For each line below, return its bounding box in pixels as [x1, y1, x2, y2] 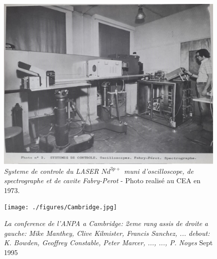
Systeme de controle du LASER [4, 165, 99, 176]
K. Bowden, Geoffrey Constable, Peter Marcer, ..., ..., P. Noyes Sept [4, 237, 213, 248]
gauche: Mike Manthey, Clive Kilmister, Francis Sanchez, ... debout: [4, 227, 210, 238]
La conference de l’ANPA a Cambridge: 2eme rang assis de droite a [4, 218, 208, 228]
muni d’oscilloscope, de [124, 165, 194, 176]
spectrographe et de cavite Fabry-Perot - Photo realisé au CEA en [4, 175, 201, 186]
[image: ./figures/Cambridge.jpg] [4, 204, 117, 211]
